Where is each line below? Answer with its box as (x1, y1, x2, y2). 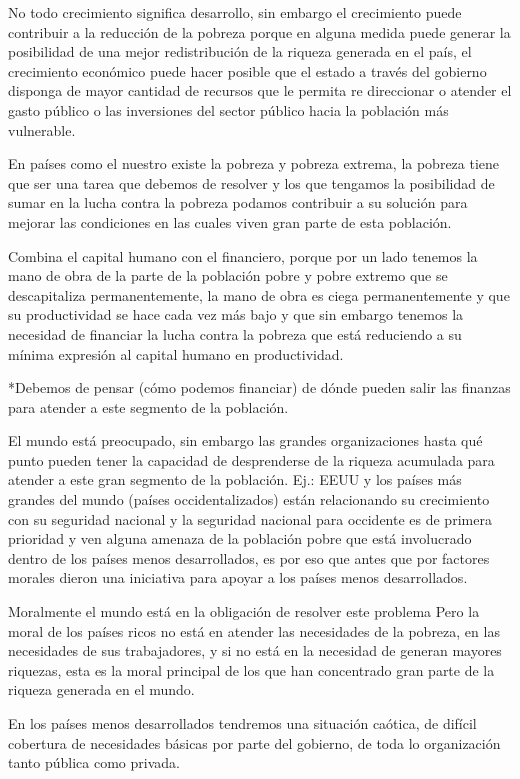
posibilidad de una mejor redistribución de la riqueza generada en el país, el (8, 41, 472, 62)
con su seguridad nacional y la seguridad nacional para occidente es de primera (8, 508, 492, 529)
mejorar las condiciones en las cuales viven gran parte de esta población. (8, 211, 452, 232)
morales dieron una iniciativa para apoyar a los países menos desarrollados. (8, 567, 468, 588)
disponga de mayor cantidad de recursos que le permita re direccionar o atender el (8, 80, 512, 101)
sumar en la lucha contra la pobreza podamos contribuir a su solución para (8, 192, 468, 213)
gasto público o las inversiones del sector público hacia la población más (8, 99, 449, 120)
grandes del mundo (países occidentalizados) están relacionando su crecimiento (8, 489, 490, 510)
